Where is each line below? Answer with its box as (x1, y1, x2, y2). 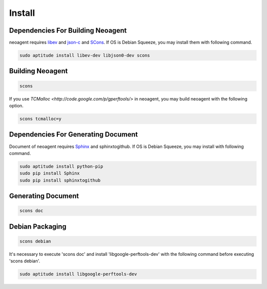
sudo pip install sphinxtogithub (19, 177, 101, 183)
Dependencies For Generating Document (9, 130, 138, 139)
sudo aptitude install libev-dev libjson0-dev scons (19, 52, 150, 58)
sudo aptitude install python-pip (19, 163, 103, 169)
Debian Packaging (9, 222, 67, 231)
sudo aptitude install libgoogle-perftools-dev (19, 271, 137, 277)
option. (9, 103, 24, 109)
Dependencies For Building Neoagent (9, 26, 127, 35)
